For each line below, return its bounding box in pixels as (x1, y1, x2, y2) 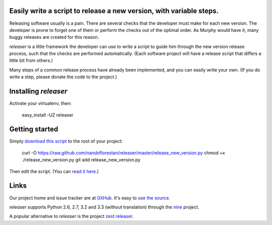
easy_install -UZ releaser (22, 111, 74, 118)
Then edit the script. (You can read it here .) (9, 168, 99, 174)
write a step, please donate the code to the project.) (9, 74, 117, 80)
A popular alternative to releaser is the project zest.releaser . (9, 213, 133, 219)
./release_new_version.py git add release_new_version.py (22, 157, 141, 163)
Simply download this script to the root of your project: (9, 138, 123, 144)
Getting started (9, 125, 58, 134)
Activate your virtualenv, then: (9, 100, 72, 106)
